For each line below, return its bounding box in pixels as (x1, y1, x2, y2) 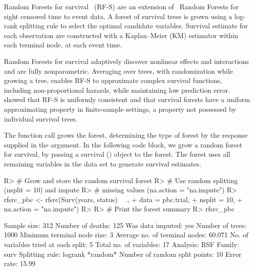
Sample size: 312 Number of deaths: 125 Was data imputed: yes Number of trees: (4, 220, 247, 230)
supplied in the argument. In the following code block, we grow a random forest (4, 139, 242, 149)
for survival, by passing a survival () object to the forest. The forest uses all (4, 149, 231, 159)
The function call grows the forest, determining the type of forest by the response (4, 130, 248, 140)
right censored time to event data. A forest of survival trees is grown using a (4, 11, 233, 21)
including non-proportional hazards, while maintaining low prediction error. (4, 84, 230, 95)
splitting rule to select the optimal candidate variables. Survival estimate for (20, 21, 248, 31)
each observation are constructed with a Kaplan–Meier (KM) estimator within (4, 30, 238, 40)
